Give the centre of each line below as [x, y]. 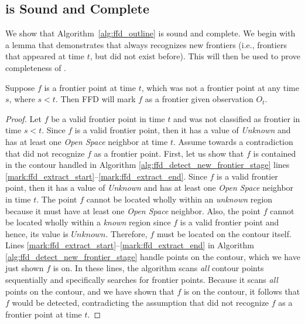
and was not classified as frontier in [237, 118]
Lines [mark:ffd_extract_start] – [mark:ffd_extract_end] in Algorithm [130, 245]
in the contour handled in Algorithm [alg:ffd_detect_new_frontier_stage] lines [148, 165]
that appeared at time [45, 56]
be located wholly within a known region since [88, 222]
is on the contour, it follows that [242, 291]
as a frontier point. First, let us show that [169, 153]
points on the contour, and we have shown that [90, 291]
